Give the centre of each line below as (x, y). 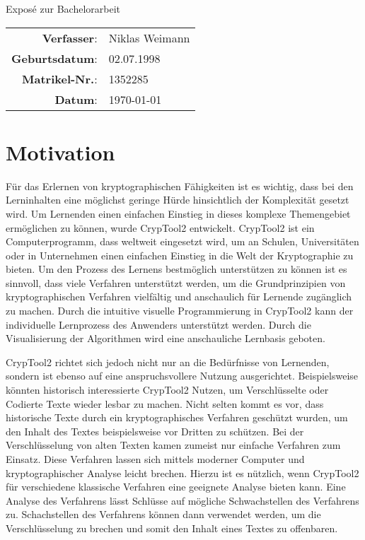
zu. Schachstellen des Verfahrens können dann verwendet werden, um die (163, 514)
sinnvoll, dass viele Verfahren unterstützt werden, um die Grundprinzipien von (176, 282)
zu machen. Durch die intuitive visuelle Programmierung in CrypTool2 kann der (180, 311)
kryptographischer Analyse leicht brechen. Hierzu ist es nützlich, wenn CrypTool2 (182, 472)
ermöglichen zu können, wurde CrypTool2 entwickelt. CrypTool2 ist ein (160, 227)
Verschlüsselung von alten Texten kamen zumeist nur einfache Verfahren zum (173, 445)
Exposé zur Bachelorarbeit (63, 8)
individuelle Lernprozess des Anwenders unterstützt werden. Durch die (158, 324)
